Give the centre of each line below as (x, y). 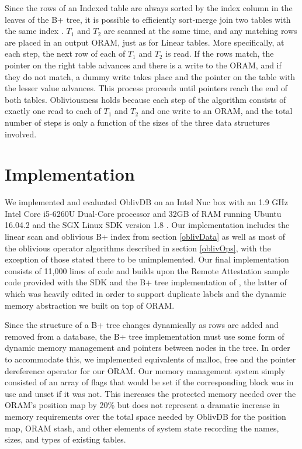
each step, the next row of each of (65, 53)
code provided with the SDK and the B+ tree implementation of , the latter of (146, 282)
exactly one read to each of (53, 111)
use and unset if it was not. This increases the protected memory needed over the (150, 393)
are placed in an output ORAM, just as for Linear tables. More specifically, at (145, 42)
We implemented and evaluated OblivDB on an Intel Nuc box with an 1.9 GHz (147, 202)
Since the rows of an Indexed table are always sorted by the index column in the (149, 8)
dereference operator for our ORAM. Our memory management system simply (145, 370)
